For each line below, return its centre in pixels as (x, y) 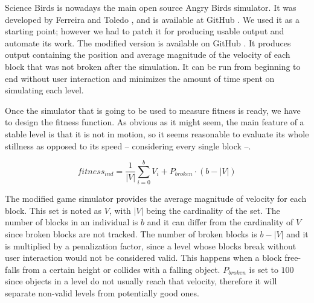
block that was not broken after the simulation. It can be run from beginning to (153, 66)
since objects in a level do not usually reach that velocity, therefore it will (141, 281)
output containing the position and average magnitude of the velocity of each (148, 55)
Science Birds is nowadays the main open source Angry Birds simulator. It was (151, 7)
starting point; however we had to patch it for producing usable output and (145, 31)
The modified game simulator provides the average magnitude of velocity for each (156, 198)
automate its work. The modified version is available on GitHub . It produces (148, 42)
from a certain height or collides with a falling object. (121, 269)
